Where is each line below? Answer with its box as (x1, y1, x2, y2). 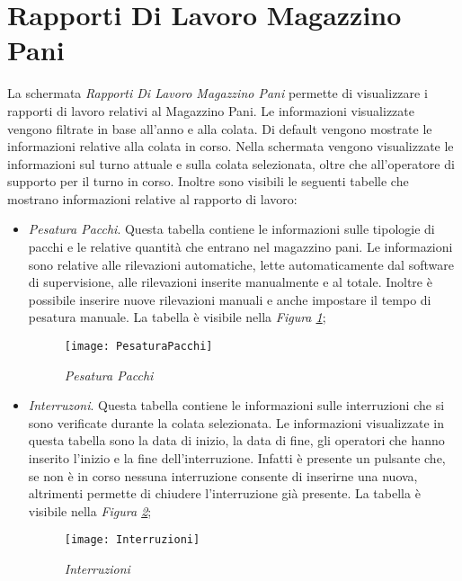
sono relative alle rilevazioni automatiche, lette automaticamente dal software (28, 255, 454, 273)
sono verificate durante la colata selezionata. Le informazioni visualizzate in (28, 413, 444, 432)
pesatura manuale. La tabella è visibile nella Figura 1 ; (28, 308, 326, 326)
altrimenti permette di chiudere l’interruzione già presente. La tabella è (28, 484, 421, 503)
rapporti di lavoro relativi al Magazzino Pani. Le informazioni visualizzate (7, 101, 414, 120)
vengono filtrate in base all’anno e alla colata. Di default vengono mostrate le (7, 119, 432, 138)
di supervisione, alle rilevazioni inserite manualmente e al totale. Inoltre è (28, 273, 432, 291)
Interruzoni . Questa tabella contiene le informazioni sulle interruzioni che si (28, 396, 445, 415)
